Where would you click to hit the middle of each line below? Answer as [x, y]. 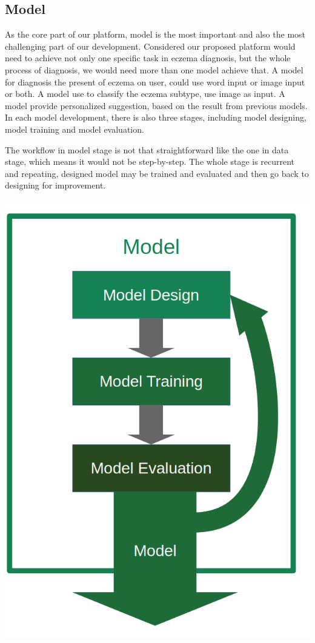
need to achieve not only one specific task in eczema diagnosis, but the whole [148, 58]
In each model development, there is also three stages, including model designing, [156, 117]
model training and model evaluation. [75, 129]
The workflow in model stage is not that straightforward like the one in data [147, 149]
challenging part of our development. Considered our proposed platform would [150, 46]
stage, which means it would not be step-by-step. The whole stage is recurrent [150, 162]
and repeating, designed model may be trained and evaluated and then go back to [157, 173]
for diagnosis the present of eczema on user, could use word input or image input [155, 82]
